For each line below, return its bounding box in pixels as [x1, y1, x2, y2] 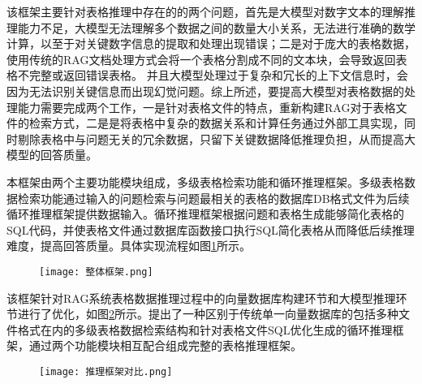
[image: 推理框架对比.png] [39, 365, 173, 378]
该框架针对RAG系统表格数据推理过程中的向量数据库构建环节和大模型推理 [6, 289, 396, 306]
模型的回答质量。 [6, 146, 97, 163]
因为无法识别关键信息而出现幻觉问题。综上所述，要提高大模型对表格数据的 [6, 82, 404, 99]
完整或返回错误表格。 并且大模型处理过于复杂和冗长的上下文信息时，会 [28, 67, 408, 84]
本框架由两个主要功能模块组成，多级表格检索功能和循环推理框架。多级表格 [6, 173, 404, 190]
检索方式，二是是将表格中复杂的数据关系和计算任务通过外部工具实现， [28, 114, 404, 132]
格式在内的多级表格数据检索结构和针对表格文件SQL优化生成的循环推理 [17, 321, 393, 338]
